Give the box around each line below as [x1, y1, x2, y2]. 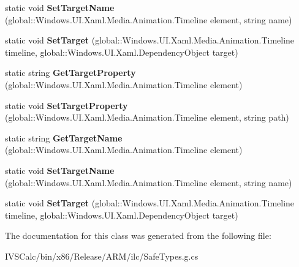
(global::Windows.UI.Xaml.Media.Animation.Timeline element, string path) [5, 111, 289, 124]
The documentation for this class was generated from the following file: [5, 229, 271, 242]
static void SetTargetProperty [5, 99, 128, 111]
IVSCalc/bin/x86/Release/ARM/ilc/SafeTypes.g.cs [5, 249, 199, 262]
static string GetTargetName [5, 131, 123, 144]
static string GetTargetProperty [5, 66, 136, 79]
